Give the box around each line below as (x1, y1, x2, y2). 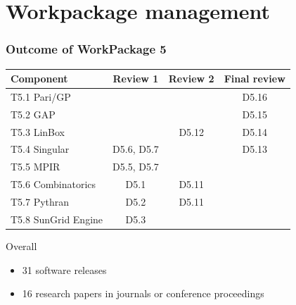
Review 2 (168, 71, 214, 86)
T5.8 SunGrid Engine (11, 211, 103, 226)
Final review (224, 71, 285, 86)
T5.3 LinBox (11, 124, 65, 139)
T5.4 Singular (11, 142, 70, 156)
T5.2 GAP (11, 106, 56, 121)
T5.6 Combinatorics (11, 177, 96, 192)
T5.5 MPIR (11, 159, 60, 174)
